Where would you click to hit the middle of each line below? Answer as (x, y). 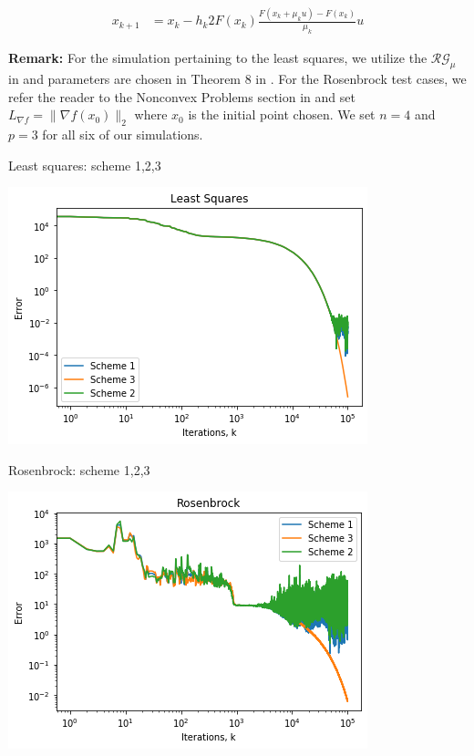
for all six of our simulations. (123, 134)
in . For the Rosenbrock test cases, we (361, 78)
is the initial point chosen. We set (282, 114)
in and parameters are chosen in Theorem (125, 78)
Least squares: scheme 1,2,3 (85, 165)
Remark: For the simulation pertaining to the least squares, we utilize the (218, 58)
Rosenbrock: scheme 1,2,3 (79, 469)
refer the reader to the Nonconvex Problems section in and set (182, 96)
